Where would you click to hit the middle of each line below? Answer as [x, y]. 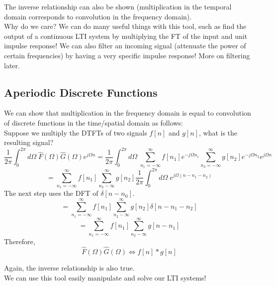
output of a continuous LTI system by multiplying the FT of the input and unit [126, 36]
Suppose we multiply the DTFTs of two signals [76, 132]
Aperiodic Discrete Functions [81, 92]
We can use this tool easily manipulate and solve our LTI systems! [105, 277]
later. [12, 65]
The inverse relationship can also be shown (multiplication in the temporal [118, 6]
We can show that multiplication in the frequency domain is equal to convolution [128, 113]
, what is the [218, 132]
